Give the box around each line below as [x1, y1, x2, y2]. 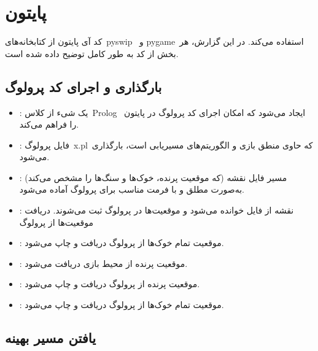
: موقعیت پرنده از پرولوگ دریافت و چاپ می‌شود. [19, 277, 200, 290]
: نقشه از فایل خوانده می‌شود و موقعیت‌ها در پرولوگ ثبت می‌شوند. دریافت [19, 204, 294, 217]
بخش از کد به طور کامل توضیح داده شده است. [5, 47, 179, 60]
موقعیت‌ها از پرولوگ [19, 215, 93, 228]
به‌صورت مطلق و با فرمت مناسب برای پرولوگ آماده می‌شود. [19, 183, 244, 196]
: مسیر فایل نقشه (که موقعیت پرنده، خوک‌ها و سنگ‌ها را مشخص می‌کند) [19, 171, 287, 183]
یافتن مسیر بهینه [5, 328, 96, 347]
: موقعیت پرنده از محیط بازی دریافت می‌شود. [19, 256, 188, 269]
